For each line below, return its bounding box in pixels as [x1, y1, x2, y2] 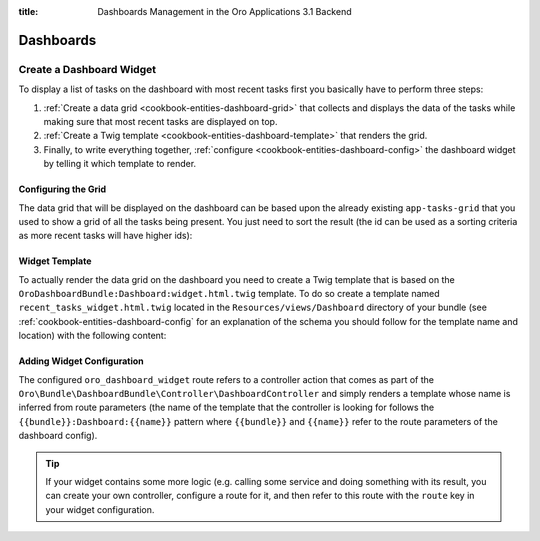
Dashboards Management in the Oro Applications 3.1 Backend [97, 6, 352, 17]
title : [18, 6, 39, 17]
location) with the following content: [18, 330, 167, 342]
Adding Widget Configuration [18, 355, 144, 367]
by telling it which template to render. [43, 158, 197, 170]
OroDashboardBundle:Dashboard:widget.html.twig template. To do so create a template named [18, 288, 440, 300]
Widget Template [18, 255, 92, 267]
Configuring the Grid [18, 183, 107, 195]
